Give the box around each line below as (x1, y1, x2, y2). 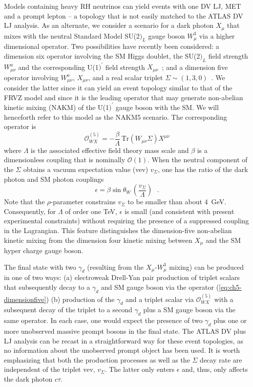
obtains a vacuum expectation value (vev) (23, 164, 148, 174)
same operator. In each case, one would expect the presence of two (4, 315, 203, 325)
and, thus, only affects (182, 364, 248, 374)
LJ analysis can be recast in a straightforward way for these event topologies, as (4, 335, 243, 345)
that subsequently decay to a (4, 281, 90, 292)
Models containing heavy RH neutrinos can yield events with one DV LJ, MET (4, 1, 241, 11)
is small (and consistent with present (125, 206, 234, 216)
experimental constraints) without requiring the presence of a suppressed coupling (4, 215, 249, 226)
